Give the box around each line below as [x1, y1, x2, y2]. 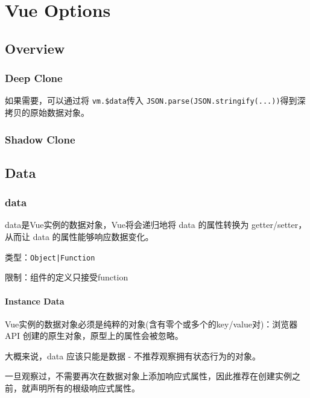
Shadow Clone [5, 131, 75, 147]
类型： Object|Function [5, 250, 95, 263]
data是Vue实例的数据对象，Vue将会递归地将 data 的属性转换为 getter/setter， [5, 218, 307, 231]
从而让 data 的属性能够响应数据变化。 [5, 230, 154, 243]
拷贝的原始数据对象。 [5, 106, 89, 119]
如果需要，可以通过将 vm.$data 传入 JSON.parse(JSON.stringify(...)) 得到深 [5, 94, 306, 107]
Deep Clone [5, 71, 63, 86]
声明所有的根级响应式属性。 [30, 382, 140, 394]
